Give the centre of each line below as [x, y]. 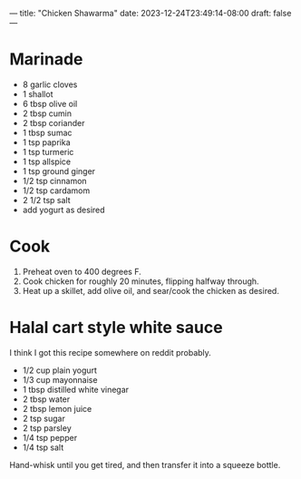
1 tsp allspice [46, 161]
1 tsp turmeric [48, 152]
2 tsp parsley [47, 428]
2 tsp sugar [44, 418]
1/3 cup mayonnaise [60, 379]
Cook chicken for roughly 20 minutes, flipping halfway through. [141, 281]
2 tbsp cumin [47, 113]
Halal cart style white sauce [117, 328]
